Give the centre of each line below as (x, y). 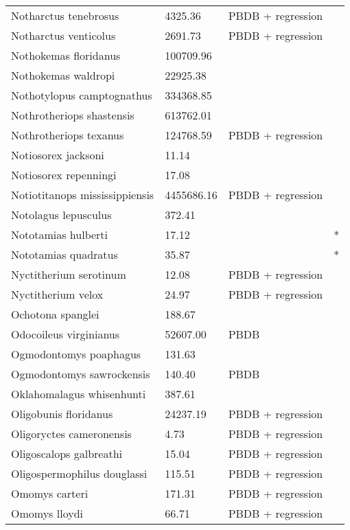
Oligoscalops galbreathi (67, 453)
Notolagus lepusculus (61, 215)
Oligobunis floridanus (62, 414)
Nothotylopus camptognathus (82, 95)
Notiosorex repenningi (64, 175)
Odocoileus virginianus (66, 334)
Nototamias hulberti (60, 234)
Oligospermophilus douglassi (79, 473)
